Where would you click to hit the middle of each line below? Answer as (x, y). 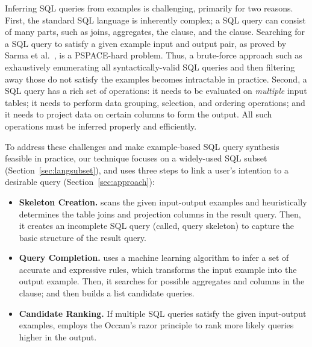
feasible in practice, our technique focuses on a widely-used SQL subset (136, 158)
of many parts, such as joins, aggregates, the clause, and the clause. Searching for (155, 32)
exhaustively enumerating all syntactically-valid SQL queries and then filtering (150, 67)
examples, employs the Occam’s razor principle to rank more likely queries (156, 325)
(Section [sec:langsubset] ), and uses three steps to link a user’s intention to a (147, 170)
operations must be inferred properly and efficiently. (101, 126)
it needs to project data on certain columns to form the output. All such (139, 114)
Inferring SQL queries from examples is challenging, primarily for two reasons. (149, 8)
